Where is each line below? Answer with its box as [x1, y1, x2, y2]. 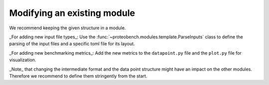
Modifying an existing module [9, 7, 135, 18]
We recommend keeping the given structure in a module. [9, 25, 126, 31]
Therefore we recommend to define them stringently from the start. [9, 73, 147, 79]
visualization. [9, 57, 36, 63]
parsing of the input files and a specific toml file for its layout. [9, 41, 135, 47]
